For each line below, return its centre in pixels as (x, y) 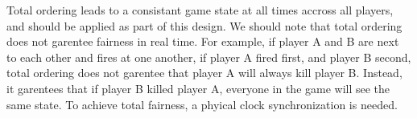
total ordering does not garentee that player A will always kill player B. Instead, (204, 73)
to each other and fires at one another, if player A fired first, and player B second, (209, 57)
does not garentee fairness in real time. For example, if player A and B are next (203, 41)
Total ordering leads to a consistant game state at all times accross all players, (200, 10)
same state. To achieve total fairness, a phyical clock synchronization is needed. (202, 104)
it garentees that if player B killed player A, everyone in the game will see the (198, 88)
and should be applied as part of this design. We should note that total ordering (204, 25)
